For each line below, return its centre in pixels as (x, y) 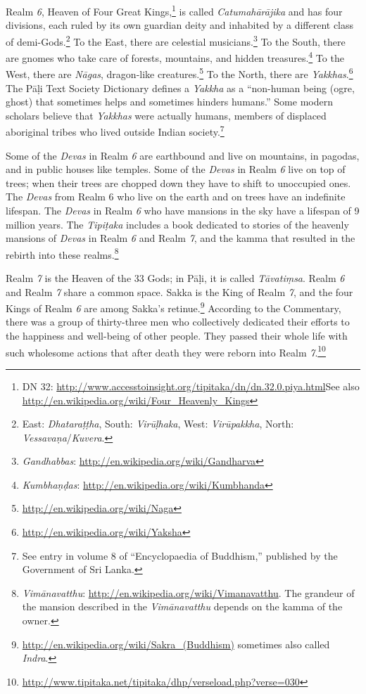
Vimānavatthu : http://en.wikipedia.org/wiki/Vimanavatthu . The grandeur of (188, 592)
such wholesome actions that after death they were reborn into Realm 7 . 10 (166, 351)
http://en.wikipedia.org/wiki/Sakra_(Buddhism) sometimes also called (176, 644)
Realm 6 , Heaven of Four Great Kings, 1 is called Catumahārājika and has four (174, 10)
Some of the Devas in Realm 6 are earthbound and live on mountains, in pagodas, (183, 155)
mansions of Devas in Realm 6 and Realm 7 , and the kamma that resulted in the (181, 238)
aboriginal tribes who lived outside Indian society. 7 (115, 131)
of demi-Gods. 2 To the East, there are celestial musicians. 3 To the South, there (176, 40)
